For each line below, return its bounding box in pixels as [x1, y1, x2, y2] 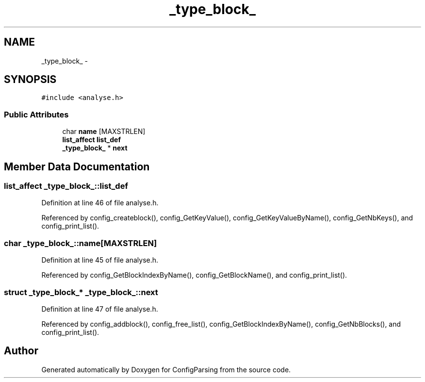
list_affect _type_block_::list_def [4, 181, 128, 191]
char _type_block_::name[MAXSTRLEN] [4, 238, 157, 248]
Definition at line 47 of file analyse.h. [41, 304, 158, 313]
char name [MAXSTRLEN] [62, 127, 146, 136]
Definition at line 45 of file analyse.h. [41, 256, 159, 265]
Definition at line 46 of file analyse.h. [41, 199, 159, 207]
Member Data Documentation [4, 160, 150, 173]
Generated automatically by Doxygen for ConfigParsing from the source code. [41, 365, 291, 374]
